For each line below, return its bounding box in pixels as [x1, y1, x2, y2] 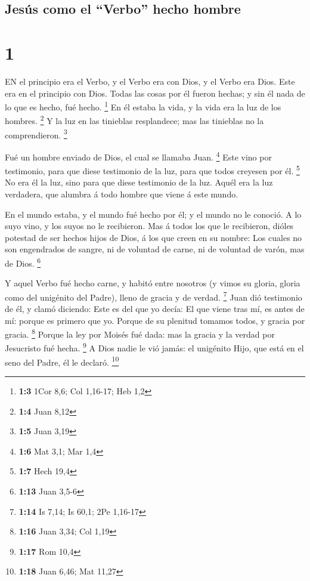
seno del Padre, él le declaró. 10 [5, 354, 119, 368]
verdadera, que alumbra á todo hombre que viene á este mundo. [5, 187, 238, 200]
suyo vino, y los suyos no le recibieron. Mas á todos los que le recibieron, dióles [5, 220, 294, 232]
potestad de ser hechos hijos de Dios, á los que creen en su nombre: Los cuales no [5, 231, 302, 243]
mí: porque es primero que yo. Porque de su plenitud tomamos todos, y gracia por [5, 314, 305, 326]
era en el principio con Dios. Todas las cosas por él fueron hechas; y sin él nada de [5, 86, 305, 99]
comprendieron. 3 [5, 126, 67, 141]
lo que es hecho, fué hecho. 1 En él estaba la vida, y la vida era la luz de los [5, 99, 281, 113]
